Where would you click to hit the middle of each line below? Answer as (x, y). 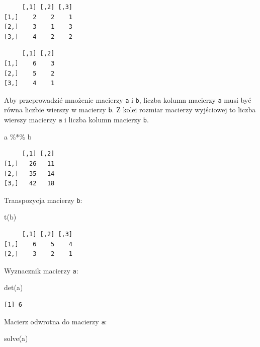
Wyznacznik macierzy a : (41, 270)
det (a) (14, 287)
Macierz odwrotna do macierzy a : (56, 321)
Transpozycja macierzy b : (43, 200)
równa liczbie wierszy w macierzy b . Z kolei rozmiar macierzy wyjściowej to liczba (130, 110)
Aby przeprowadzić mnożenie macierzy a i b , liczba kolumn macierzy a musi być (128, 99)
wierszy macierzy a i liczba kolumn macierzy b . (76, 120)
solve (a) (16, 338)
